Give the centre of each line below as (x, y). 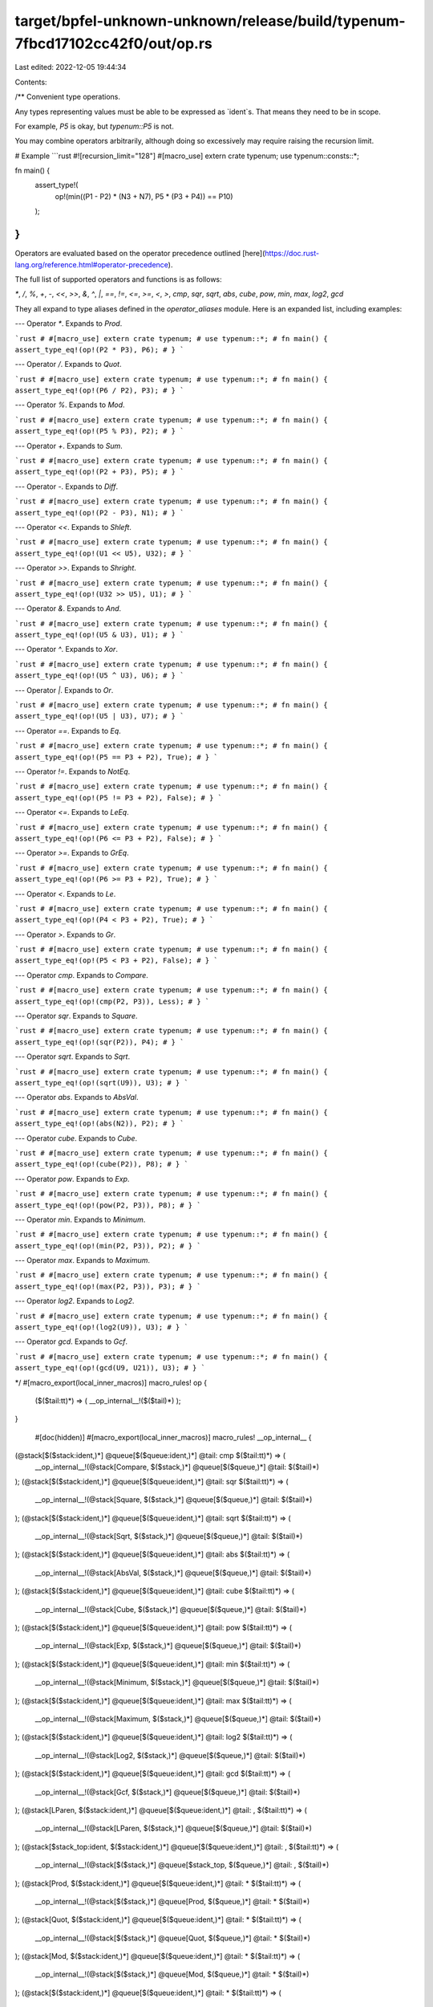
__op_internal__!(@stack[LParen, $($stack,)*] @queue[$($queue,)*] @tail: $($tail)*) (174, 1828)
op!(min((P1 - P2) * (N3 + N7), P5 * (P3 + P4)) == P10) (144, 196)
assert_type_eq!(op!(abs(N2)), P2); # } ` (99, 1124)
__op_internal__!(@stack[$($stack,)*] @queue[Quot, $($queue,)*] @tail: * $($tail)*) (172, 1938)
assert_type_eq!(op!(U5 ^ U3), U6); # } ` (99, 676)
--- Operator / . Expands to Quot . (68, 364)
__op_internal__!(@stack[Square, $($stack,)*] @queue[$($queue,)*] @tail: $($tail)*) (174, 1500)
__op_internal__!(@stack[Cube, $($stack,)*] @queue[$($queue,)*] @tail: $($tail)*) (171, 1609)
